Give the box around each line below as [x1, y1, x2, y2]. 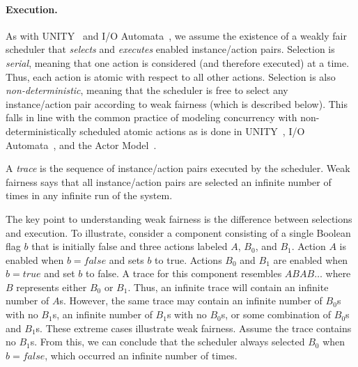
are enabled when [273, 252, 348, 267]
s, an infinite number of [52, 307, 153, 322]
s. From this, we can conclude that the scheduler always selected [30, 334, 305, 349]
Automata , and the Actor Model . [6, 137, 157, 152]
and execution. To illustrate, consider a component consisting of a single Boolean [6, 225, 351, 240]
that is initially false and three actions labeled [31, 239, 228, 253]
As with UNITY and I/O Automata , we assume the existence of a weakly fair [6, 28, 347, 42]
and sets [109, 252, 144, 267]
